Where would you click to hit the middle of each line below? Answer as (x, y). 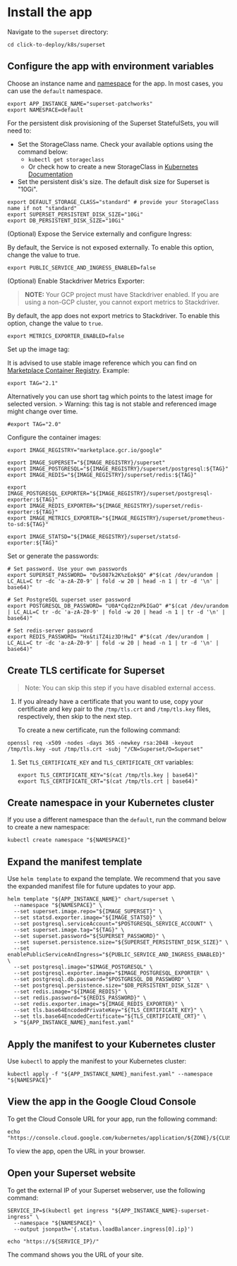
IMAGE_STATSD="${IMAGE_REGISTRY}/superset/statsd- (105, 537)
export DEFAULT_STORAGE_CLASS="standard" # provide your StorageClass (113, 202)
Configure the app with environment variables (111, 67)
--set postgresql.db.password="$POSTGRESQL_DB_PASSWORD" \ (102, 980)
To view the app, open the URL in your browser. (77, 1151)
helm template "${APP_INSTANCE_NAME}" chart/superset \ (91, 899)
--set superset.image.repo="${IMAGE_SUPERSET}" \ (88, 912)
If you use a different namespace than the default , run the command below (117, 820)
